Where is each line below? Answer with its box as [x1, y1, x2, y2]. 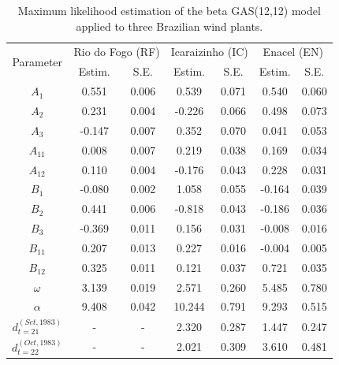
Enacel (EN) [263, 43, 323, 60]
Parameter [12, 53, 63, 69]
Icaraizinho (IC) [170, 43, 248, 60]
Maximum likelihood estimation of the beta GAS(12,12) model [17, 2, 321, 18]
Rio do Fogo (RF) [73, 43, 160, 60]
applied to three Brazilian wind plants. [76, 17, 263, 34]
